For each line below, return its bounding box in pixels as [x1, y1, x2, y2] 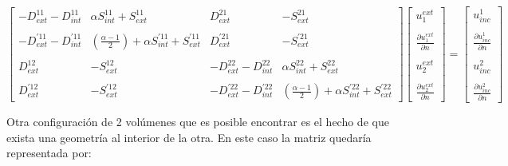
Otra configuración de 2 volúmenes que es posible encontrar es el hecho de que [6, 113, 389, 130]
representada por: [6, 144, 92, 161]
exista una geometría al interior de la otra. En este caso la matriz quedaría [6, 128, 372, 145]
